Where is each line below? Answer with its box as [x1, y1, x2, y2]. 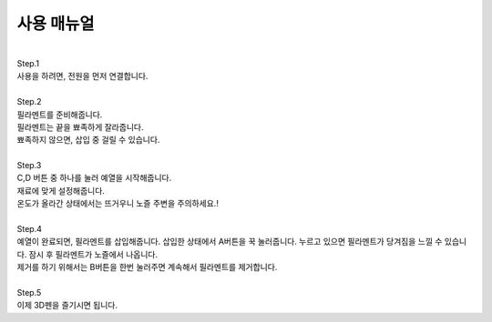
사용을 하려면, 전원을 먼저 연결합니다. [16, 71, 149, 82]
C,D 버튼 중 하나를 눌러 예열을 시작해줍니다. [16, 173, 172, 184]
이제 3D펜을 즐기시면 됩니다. [16, 300, 118, 311]
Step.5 [16, 287, 42, 297]
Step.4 [16, 224, 43, 235]
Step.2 [16, 96, 42, 107]
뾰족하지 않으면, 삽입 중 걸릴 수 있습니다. [16, 135, 160, 146]
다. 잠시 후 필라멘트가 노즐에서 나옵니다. [16, 248, 159, 259]
